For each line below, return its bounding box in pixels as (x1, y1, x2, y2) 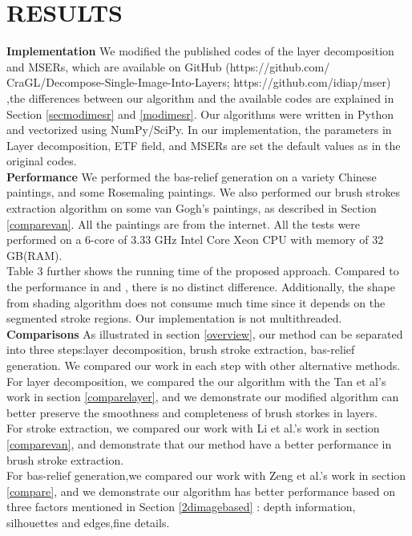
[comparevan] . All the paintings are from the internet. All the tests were (6, 215, 361, 232)
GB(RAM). (6, 246, 63, 263)
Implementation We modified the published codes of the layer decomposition (6, 43, 394, 59)
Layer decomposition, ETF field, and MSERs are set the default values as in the (6, 136, 401, 153)
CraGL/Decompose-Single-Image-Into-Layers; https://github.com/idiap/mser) (6, 74, 391, 91)
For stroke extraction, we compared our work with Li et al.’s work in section (6, 420, 380, 437)
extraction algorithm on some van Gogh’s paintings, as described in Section (6, 200, 377, 217)
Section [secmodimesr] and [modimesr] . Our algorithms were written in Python (6, 105, 394, 122)
